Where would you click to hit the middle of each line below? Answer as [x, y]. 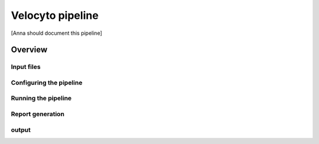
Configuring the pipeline [47, 83]
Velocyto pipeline [55, 15]
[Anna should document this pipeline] [57, 33]
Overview [29, 50]
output [21, 130]
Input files [26, 67]
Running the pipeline [41, 99]
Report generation [38, 114]
